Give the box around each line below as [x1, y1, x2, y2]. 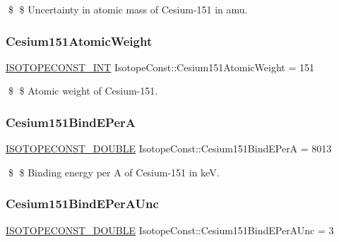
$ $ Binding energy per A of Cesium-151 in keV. [8, 164, 220, 179]
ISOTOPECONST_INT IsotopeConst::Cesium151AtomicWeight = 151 [6, 59, 314, 74]
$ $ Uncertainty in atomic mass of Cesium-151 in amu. [8, 2, 248, 16]
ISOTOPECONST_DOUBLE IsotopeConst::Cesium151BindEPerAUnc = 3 [6, 222, 334, 237]
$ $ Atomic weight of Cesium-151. [8, 83, 158, 98]
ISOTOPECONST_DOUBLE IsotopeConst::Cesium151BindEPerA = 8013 [6, 141, 332, 156]
